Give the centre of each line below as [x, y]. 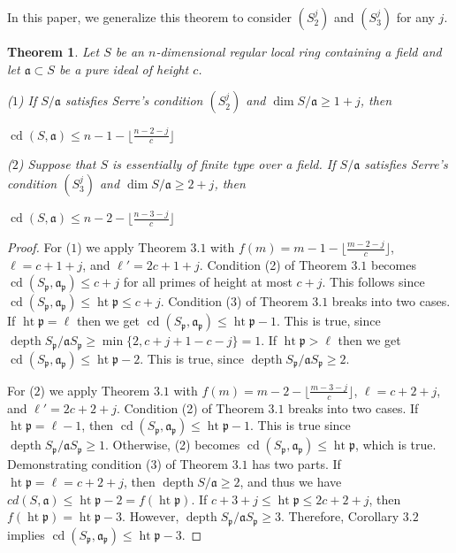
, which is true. [395, 445]
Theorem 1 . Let [53, 51]
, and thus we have [291, 481]
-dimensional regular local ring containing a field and [299, 51]
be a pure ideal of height [124, 69]
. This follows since [373, 282]
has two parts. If [296, 464]
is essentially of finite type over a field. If [224, 164]
